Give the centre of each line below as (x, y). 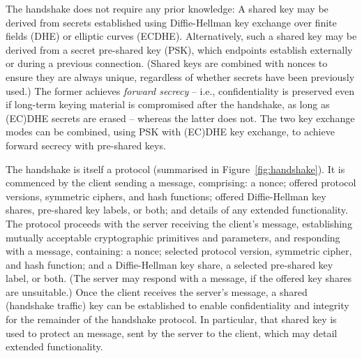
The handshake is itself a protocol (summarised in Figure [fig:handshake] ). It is (175, 169)
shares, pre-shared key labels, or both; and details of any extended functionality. (177, 210)
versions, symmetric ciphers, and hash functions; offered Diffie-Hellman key (166, 196)
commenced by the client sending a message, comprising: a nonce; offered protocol (181, 182)
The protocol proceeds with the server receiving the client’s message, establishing (179, 223)
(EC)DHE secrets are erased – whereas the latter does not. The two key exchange (180, 118)
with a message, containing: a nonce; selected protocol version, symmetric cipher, (179, 251)
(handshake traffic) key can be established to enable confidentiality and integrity (178, 305)
